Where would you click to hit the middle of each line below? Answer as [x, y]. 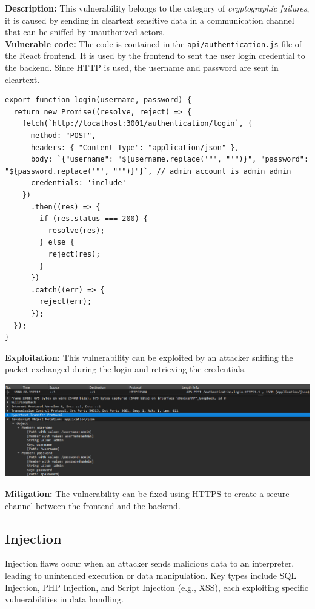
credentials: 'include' [78, 183]
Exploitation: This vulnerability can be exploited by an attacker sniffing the [149, 357]
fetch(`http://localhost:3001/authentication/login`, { [137, 124]
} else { [57, 242]
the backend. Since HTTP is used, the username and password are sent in [142, 67]
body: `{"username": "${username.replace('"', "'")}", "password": [170, 160]
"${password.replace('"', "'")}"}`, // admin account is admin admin [148, 171]
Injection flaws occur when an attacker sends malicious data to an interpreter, [150, 563]
